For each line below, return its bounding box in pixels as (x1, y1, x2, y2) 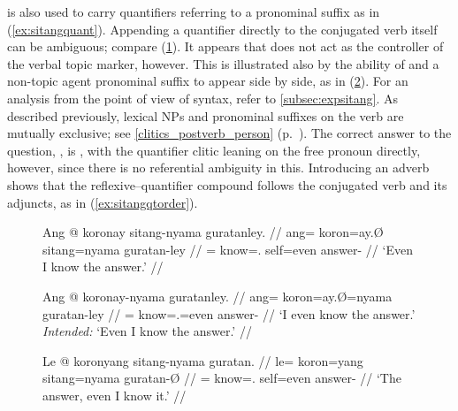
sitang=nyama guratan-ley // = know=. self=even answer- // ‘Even (42, 240, 413, 258)
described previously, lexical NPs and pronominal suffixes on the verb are (7, 106, 404, 125)
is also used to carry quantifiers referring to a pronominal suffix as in (7, 3, 380, 20)
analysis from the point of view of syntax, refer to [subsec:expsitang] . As (7, 88, 399, 107)
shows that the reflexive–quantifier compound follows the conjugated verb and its (7, 175, 447, 194)
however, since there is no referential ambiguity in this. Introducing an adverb (7, 158, 430, 177)
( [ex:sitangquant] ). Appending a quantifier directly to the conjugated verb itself (7, 19, 438, 38)
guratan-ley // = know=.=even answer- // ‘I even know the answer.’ (42, 304, 416, 323)
